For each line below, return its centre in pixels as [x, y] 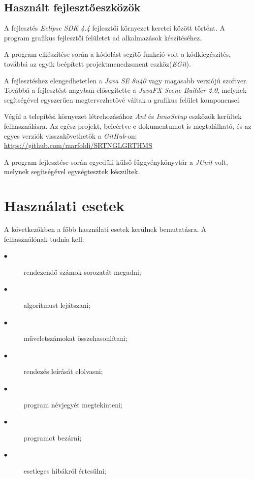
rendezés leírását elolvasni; [63, 371]
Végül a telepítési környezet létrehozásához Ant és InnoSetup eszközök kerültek [123, 116]
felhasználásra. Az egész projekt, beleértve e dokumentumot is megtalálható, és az [128, 126]
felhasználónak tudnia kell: [44, 239]
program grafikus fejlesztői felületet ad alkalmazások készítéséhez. [103, 37]
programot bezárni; [53, 437]
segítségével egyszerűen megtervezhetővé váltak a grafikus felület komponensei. [123, 99]
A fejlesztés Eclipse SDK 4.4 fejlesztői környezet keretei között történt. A [114, 28]
